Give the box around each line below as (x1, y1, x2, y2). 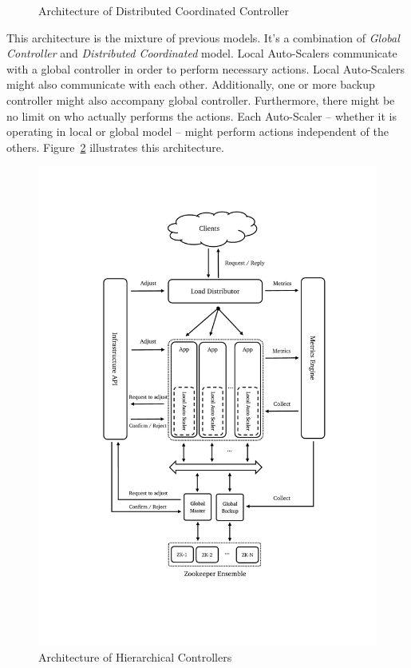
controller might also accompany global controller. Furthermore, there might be (6, 91, 395, 108)
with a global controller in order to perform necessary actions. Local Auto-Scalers (6, 60, 405, 77)
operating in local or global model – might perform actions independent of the (6, 123, 389, 140)
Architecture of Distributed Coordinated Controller (38, 2, 289, 18)
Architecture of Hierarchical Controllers (38, 648, 232, 665)
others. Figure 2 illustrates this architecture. (6, 138, 224, 155)
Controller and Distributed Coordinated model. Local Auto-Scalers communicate (6, 45, 397, 62)
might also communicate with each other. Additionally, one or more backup (6, 76, 375, 93)
